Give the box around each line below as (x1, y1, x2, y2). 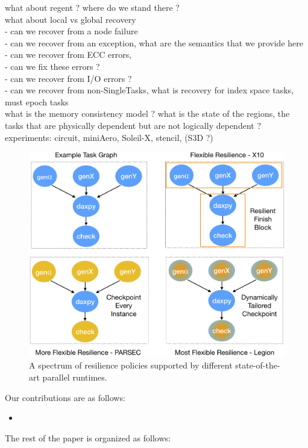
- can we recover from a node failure (5, 25, 138, 37)
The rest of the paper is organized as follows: (5, 431, 171, 444)
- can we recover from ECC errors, (5, 48, 132, 61)
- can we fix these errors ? (5, 60, 100, 72)
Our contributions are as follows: (5, 391, 125, 403)
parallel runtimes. (42, 371, 107, 383)
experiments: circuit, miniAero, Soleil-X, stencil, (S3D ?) (5, 131, 213, 143)
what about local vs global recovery (5, 13, 136, 25)
